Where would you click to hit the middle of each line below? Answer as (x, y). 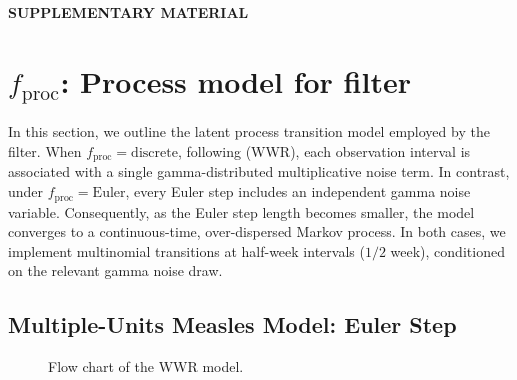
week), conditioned (447, 250)
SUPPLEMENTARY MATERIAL (128, 12)
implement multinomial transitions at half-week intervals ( (186, 250)
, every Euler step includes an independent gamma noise (298, 191)
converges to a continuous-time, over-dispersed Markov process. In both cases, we (257, 231)
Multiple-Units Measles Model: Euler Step (232, 324)
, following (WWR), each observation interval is (324, 151)
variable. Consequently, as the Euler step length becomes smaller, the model (241, 211)
